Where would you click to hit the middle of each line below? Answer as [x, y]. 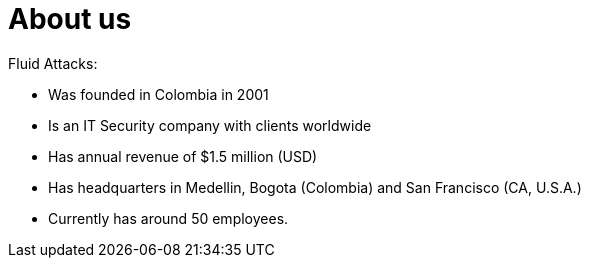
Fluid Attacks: [53, 63]
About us [70, 19]
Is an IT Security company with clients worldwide [210, 125]
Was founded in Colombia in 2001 [158, 94]
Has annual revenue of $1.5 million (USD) [183, 156]
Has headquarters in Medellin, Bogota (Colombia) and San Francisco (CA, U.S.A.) [315, 187]
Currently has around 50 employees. [168, 218]
